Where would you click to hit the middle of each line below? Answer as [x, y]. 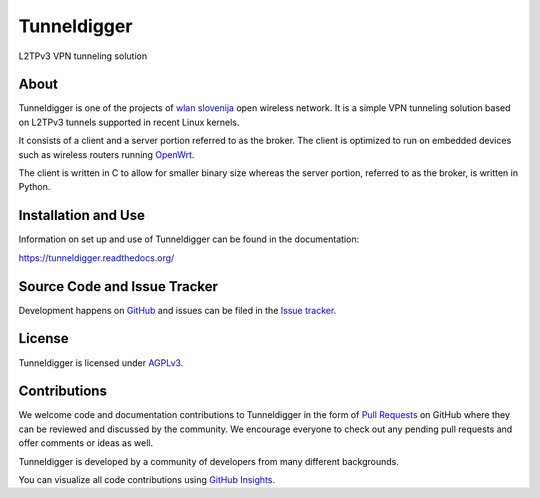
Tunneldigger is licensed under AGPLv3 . [101, 362]
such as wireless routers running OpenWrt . [106, 154]
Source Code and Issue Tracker [118, 286]
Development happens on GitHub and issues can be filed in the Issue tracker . [177, 310]
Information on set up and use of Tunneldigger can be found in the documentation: [189, 239]
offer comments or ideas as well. [86, 443]
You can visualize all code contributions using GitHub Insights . [146, 479]
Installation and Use [81, 215]
